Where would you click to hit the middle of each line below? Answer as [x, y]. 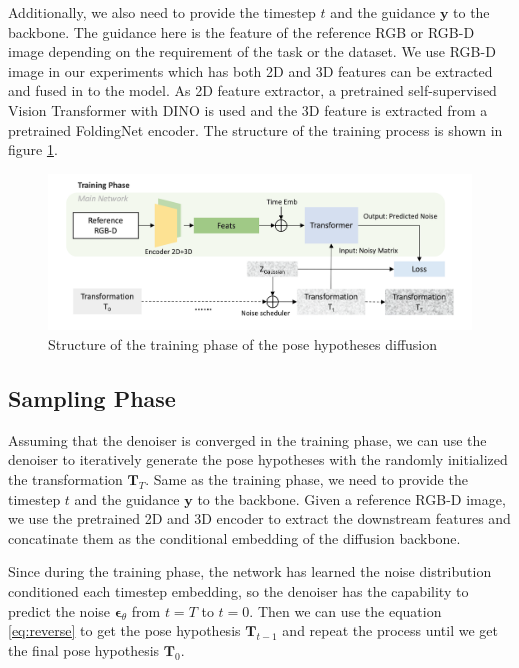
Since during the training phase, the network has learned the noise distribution [250, 571]
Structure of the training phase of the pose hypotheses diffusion [243, 344]
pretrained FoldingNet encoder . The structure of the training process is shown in [255, 129]
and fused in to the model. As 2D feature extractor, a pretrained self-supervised [252, 90]
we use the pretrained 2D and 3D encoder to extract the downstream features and [259, 518]
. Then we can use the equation [345, 610]
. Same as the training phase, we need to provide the [306, 478]
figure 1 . [33, 149]
